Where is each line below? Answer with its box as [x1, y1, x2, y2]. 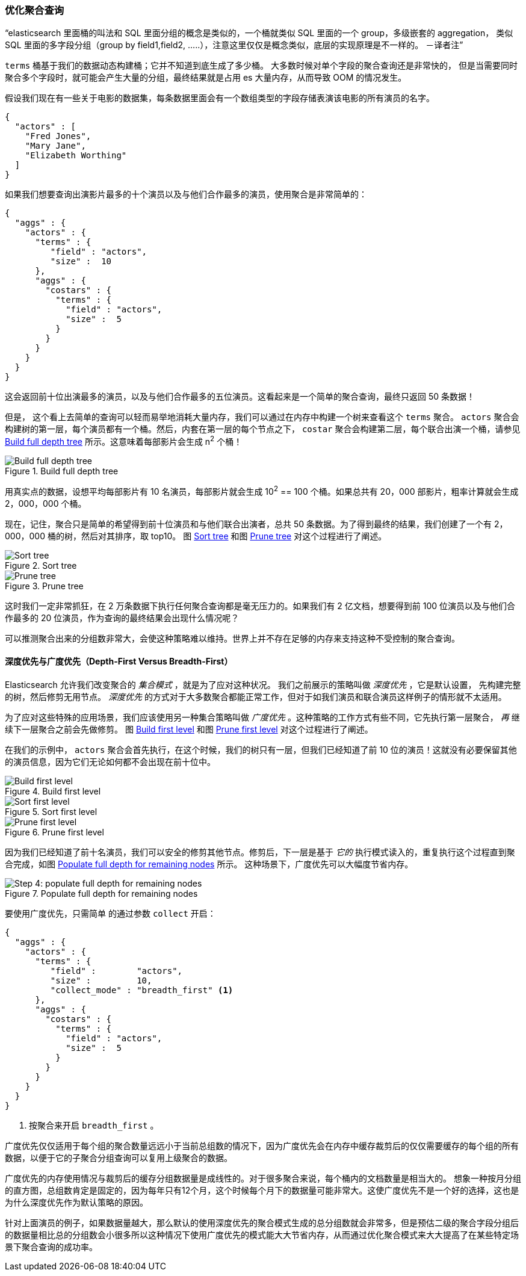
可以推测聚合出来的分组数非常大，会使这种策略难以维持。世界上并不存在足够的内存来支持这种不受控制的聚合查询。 [5, 633, 460, 643]
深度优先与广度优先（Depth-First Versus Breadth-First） [5, 656, 233, 667]
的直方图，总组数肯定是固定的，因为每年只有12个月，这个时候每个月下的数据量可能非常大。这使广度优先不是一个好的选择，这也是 [5, 1185, 519, 1195]
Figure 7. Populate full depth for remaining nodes [5, 888, 198, 899]
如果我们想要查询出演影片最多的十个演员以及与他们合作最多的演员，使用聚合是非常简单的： [5, 189, 367, 200]
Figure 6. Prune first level [5, 826, 104, 837]
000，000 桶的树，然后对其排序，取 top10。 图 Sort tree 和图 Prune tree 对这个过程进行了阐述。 [5, 530, 387, 541]
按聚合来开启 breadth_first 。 [29, 1120, 159, 1130]
